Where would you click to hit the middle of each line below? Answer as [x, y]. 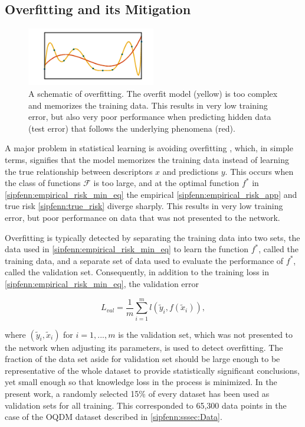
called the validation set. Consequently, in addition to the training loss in [137, 272]
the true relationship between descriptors [79, 171]
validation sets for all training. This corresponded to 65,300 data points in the [146, 405]
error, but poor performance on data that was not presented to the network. [142, 217]
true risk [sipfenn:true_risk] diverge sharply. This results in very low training [144, 206]
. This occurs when [259, 171]
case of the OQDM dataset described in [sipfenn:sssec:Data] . [114, 417]
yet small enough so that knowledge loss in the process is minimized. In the [141, 382]
